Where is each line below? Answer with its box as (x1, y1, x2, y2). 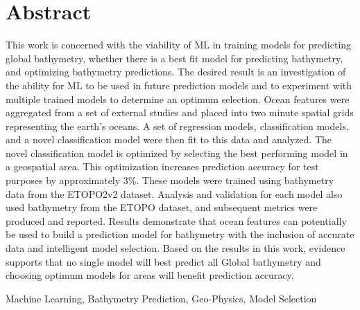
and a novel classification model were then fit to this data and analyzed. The (6, 132, 332, 147)
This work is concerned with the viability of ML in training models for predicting (6, 37, 352, 52)
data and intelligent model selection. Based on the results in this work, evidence (6, 241, 345, 255)
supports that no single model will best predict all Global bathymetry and (6, 254, 321, 268)
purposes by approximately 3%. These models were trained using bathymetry (6, 173, 334, 188)
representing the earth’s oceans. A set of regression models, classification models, (6, 118, 349, 133)
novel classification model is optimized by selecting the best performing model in (6, 145, 348, 160)
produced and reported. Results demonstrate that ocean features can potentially (6, 213, 347, 228)
